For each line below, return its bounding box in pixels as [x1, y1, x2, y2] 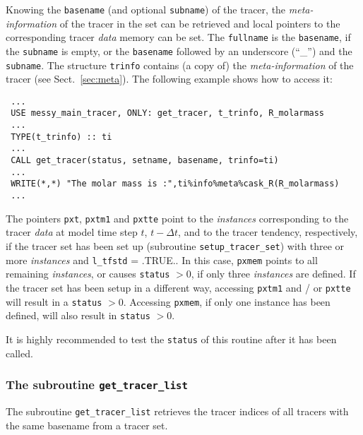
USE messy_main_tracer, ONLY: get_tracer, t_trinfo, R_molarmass [11, 108, 325, 119]
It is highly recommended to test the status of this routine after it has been [6, 331, 337, 346]
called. [6, 345, 33, 360]
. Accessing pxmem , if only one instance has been [123, 294, 331, 309]
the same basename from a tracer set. [6, 417, 168, 432]
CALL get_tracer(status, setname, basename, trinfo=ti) [11, 155, 279, 166]
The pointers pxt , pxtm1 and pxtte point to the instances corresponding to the [6, 210, 349, 225]
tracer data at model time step [6, 225, 138, 239]
